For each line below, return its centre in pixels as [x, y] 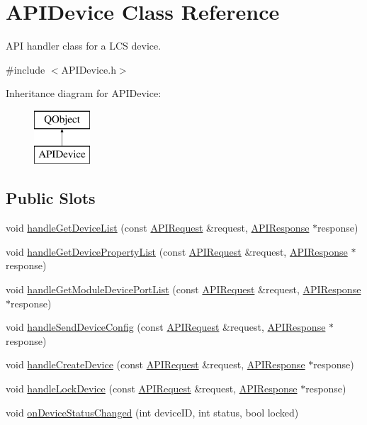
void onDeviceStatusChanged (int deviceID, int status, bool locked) [152, 412]
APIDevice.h [89, 69]
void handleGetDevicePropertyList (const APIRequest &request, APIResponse [177, 251]
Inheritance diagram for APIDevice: [84, 93]
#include [26, 69]
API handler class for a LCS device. [84, 46]
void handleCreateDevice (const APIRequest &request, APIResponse [156, 364]
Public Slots [51, 198]
